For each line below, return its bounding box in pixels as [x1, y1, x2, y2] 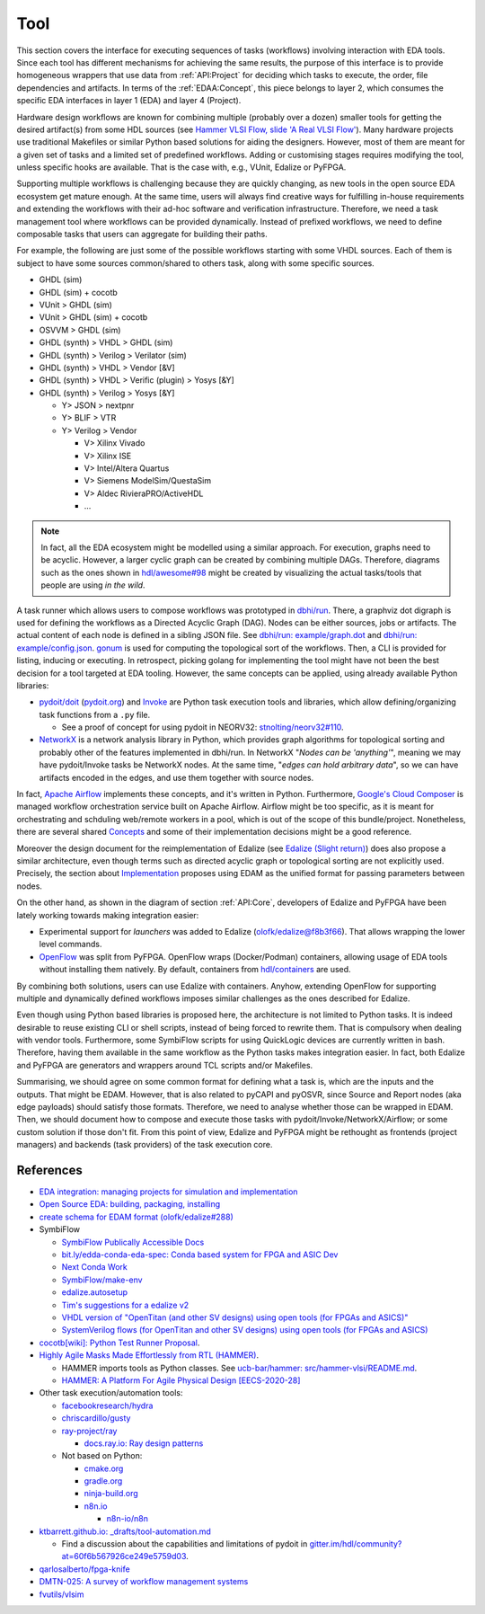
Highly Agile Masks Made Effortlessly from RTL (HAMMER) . [39, 1350, 260, 1361]
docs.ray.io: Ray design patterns [84, 1438, 204, 1449]
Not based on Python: [61, 1450, 143, 1461]
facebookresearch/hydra [61, 1400, 154, 1411]
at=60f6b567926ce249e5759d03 [61, 1551, 187, 1562]
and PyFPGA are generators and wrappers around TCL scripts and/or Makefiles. [16, 1060, 313, 1070]
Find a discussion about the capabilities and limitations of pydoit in [61, 1539, 308, 1549]
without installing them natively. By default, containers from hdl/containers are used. [39, 964, 351, 975]
